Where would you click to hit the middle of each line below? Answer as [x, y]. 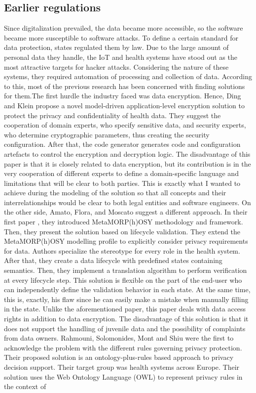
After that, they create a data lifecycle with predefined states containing [113, 260]
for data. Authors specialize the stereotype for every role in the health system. [122, 250]
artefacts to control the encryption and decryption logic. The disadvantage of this [127, 153]
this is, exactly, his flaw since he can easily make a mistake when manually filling [126, 299]
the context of [25, 386]
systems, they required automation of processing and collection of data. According [128, 76]
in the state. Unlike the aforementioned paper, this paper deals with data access [125, 309]
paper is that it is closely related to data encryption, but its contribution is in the [128, 163]
